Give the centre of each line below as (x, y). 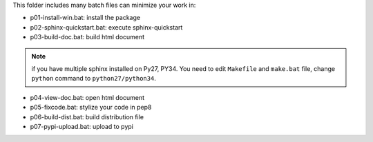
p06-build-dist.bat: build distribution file (87, 116)
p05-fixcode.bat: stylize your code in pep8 (91, 108)
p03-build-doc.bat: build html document (87, 37)
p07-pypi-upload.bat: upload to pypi (82, 126)
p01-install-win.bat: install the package (85, 18)
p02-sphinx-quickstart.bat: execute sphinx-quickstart (106, 27)
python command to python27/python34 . (94, 79)
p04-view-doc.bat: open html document (87, 97)
